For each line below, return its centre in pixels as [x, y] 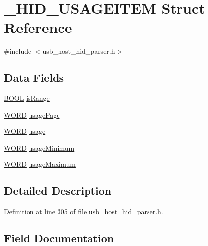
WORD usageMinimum [39, 147]
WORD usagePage [32, 114]
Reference [38, 27]
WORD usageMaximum [40, 164]
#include [18, 51]
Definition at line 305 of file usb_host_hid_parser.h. [84, 211]
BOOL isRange [27, 98]
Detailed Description [58, 191]
